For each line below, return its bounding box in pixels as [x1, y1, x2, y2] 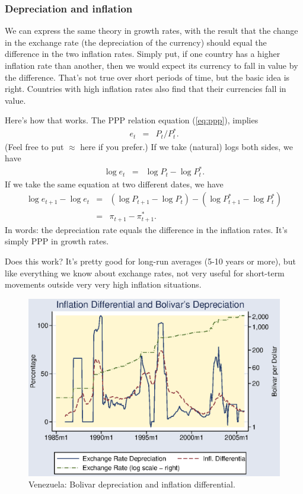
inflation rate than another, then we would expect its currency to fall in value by [5, 59, 298, 71]
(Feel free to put [5, 140, 64, 152]
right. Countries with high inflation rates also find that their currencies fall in [5, 82, 286, 95]
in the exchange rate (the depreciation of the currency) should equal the [5, 36, 267, 48]
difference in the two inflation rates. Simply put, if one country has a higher [5, 47, 280, 60]
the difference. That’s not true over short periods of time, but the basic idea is [5, 71, 290, 83]
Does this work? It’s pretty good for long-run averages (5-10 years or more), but [5, 255, 296, 267]
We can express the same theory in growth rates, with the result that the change [5, 24, 298, 37]
